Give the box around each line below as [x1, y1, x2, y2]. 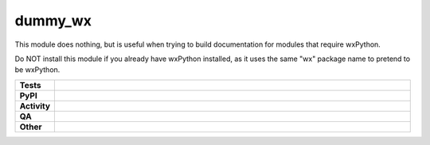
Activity [19, 100, 51, 111]
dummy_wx [14, 12, 92, 29]
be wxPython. [14, 65, 61, 74]
